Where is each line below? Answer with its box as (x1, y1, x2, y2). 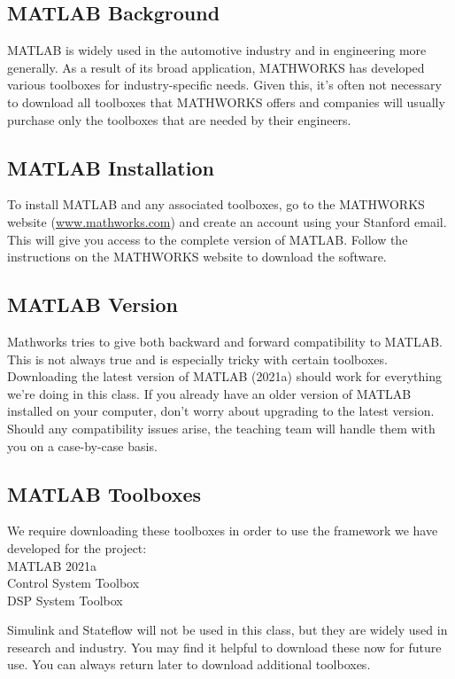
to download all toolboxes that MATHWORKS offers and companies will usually (7, 92, 445, 111)
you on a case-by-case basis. (7, 436, 158, 455)
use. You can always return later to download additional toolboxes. (7, 655, 371, 674)
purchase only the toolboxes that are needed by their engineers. (7, 110, 351, 129)
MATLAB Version (7, 291, 178, 318)
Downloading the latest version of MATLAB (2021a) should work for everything (7, 367, 442, 386)
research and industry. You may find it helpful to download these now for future (7, 637, 442, 656)
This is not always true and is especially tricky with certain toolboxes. (7, 349, 388, 368)
